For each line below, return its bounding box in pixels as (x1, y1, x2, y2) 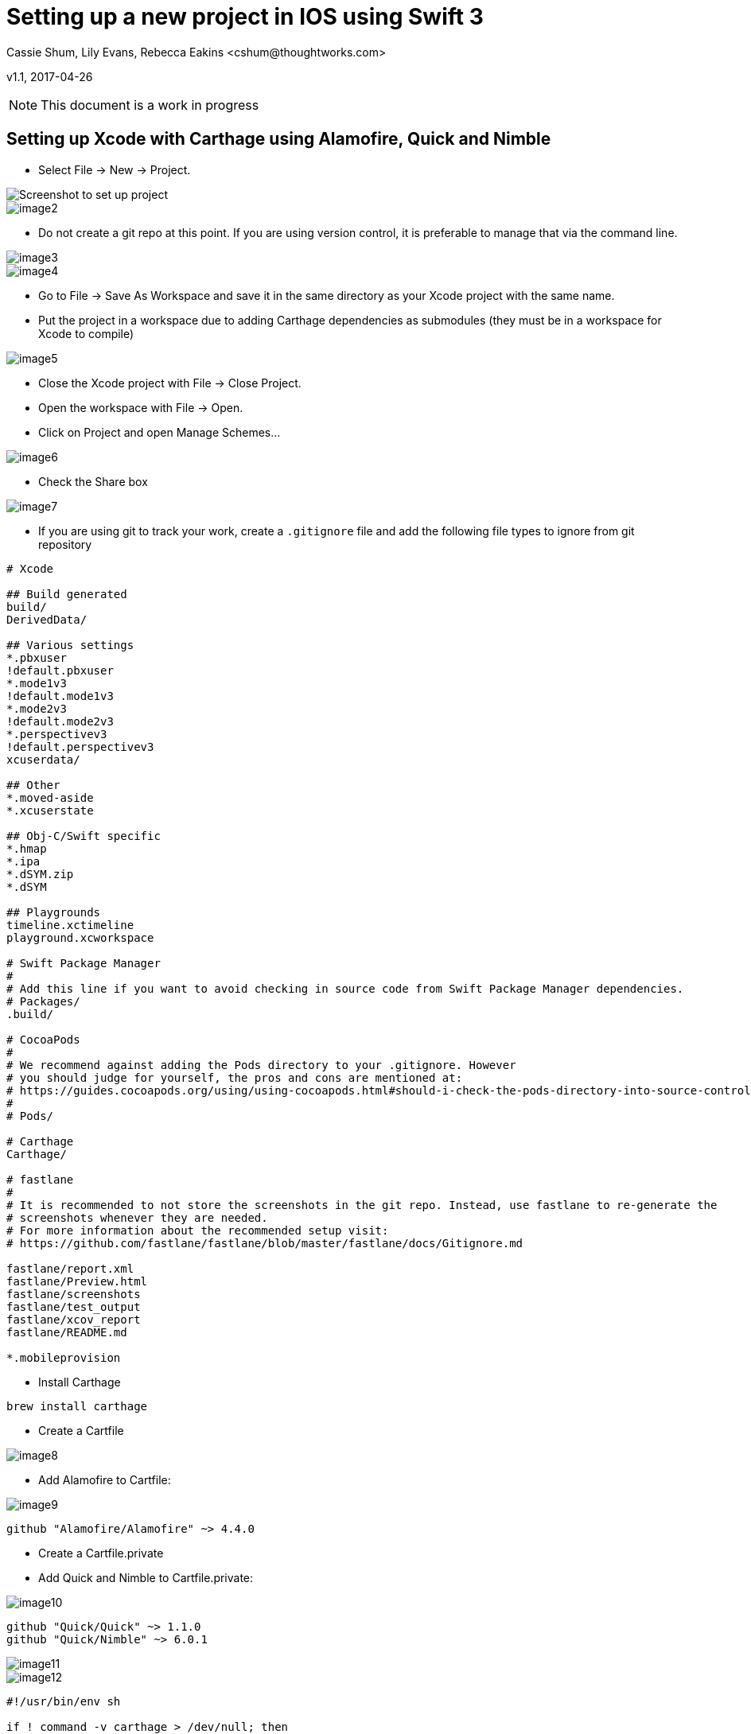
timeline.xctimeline (6, 918, 134, 931)
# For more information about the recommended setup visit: (6, 1223, 389, 1237)
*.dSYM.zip (6, 867, 74, 881)
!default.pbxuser (6, 663, 114, 677)
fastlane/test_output (6, 1300, 141, 1313)
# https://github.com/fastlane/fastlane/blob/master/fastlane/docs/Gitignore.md (6, 1236, 523, 1250)
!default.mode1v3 (6, 689, 114, 702)
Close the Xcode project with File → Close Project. (38, 375, 302, 390)
